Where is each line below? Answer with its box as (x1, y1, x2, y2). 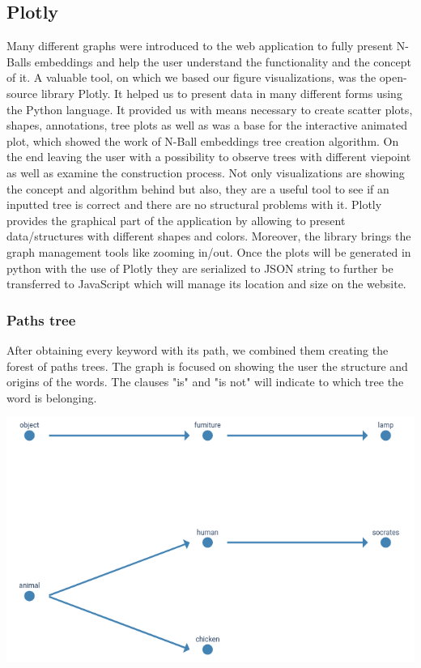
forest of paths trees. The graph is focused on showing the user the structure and (6, 357, 408, 374)
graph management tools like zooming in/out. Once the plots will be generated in (6, 243, 411, 260)
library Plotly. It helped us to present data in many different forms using (40, 84, 402, 101)
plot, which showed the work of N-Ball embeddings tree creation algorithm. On (6, 132, 399, 149)
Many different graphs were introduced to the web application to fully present (6, 37, 393, 54)
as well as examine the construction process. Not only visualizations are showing (6, 164, 405, 181)
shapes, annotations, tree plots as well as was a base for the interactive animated (6, 117, 407, 134)
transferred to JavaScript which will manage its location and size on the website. (6, 275, 406, 292)
